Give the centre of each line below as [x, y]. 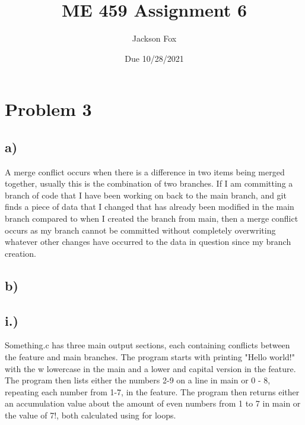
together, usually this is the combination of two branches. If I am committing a [149, 183]
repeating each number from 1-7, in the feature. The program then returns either [152, 391]
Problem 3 [48, 109]
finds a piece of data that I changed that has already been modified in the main [150, 207]
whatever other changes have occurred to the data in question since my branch [148, 242]
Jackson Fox [154, 38]
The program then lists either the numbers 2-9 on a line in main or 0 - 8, [138, 380]
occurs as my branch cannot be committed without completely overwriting [140, 230]
